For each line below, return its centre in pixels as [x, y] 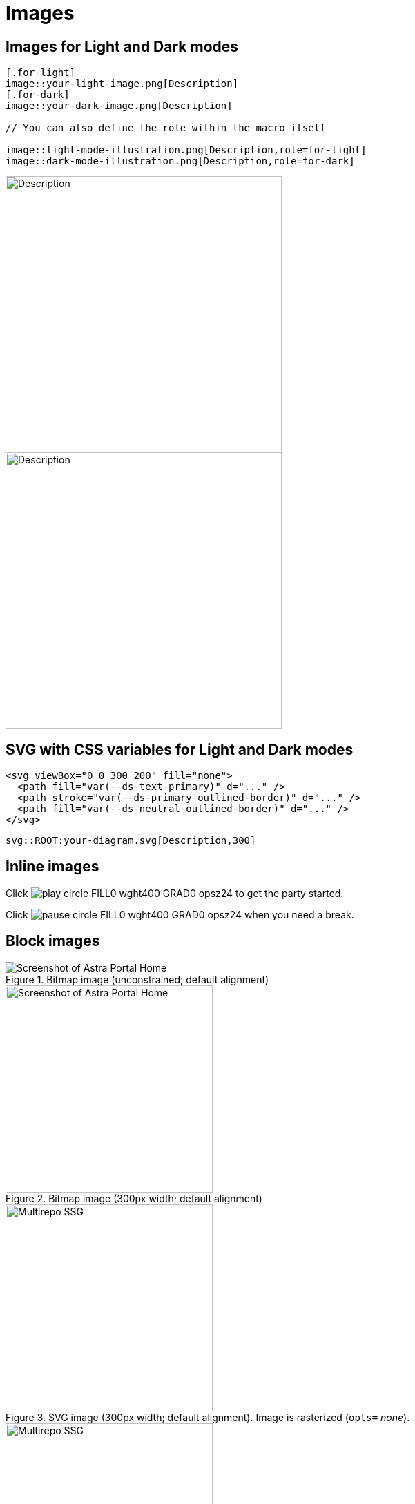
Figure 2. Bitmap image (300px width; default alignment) [134, 1198]
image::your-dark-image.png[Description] [119, 106]
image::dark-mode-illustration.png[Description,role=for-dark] [180, 161]
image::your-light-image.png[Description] [122, 84]
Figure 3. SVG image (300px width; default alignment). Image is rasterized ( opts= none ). [208, 1417]
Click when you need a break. [180, 914]
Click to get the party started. [175, 893]
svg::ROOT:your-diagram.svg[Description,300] [131, 841]
